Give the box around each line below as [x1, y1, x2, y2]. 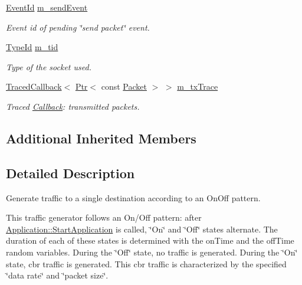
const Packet [101, 80, 147, 93]
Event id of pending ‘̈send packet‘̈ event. [6, 21, 150, 33]
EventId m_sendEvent [6, 1, 88, 13]
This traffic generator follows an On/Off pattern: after [6, 211, 202, 224]
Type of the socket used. [6, 60, 91, 73]
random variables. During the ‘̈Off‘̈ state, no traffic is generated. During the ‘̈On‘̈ [6, 245, 298, 258]
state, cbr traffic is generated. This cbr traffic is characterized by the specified [6, 257, 287, 270]
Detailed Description [6, 163, 135, 182]
